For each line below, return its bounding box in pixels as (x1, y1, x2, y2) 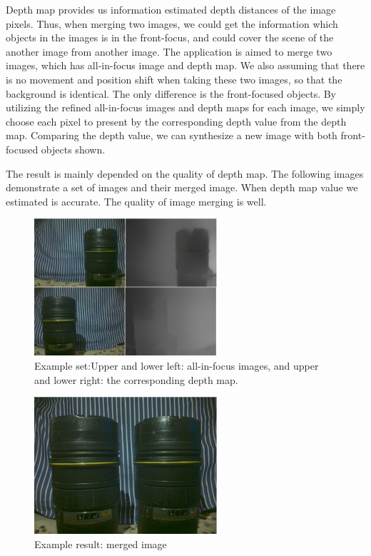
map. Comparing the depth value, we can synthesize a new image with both (6, 128, 337, 143)
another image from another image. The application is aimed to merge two (6, 44, 332, 59)
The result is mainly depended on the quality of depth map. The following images (6, 166, 364, 181)
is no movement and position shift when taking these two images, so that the (6, 71, 342, 86)
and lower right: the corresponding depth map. (34, 372, 238, 387)
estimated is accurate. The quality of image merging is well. (6, 193, 267, 208)
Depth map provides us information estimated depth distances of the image (6, 2, 336, 16)
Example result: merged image (34, 536, 167, 551)
